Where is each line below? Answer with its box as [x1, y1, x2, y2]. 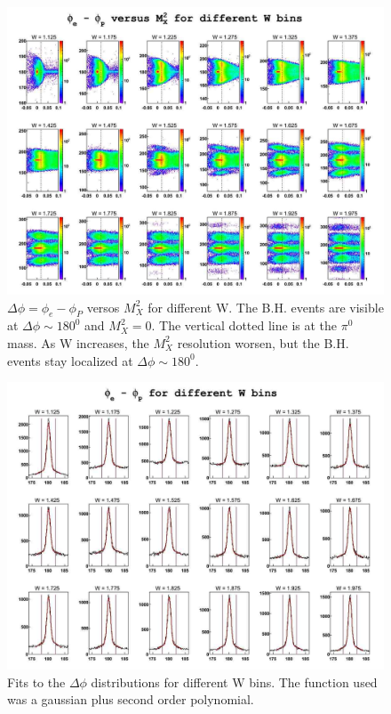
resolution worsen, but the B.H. [177, 333, 349, 352]
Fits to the [7, 672, 66, 691]
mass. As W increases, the [7, 333, 149, 352]
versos [86, 297, 120, 316]
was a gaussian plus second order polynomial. [7, 690, 254, 709]
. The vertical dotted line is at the [151, 316, 338, 335]
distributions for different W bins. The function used [91, 672, 378, 691]
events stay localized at [7, 351, 133, 369]
